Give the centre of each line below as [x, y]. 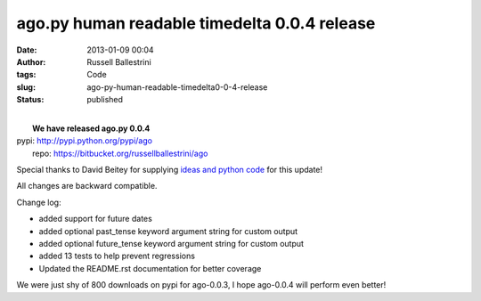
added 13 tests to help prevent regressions [117, 256]
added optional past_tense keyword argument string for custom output [168, 231]
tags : [26, 75]
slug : [26, 87]
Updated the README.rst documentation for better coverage [150, 268]
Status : [30, 100]
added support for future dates [96, 219]
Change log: [39, 202]
